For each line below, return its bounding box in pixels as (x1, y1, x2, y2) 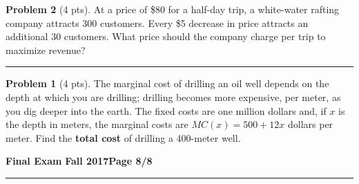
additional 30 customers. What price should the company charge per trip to (6, 29, 326, 44)
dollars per (287, 117, 333, 131)
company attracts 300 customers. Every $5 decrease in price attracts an (6, 15, 309, 30)
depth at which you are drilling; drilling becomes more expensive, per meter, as (6, 89, 341, 104)
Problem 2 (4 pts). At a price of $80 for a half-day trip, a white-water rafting (6, 2, 340, 16)
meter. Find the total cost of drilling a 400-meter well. (6, 130, 241, 145)
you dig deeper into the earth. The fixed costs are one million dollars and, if (6, 103, 327, 118)
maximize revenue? (6, 42, 86, 57)
